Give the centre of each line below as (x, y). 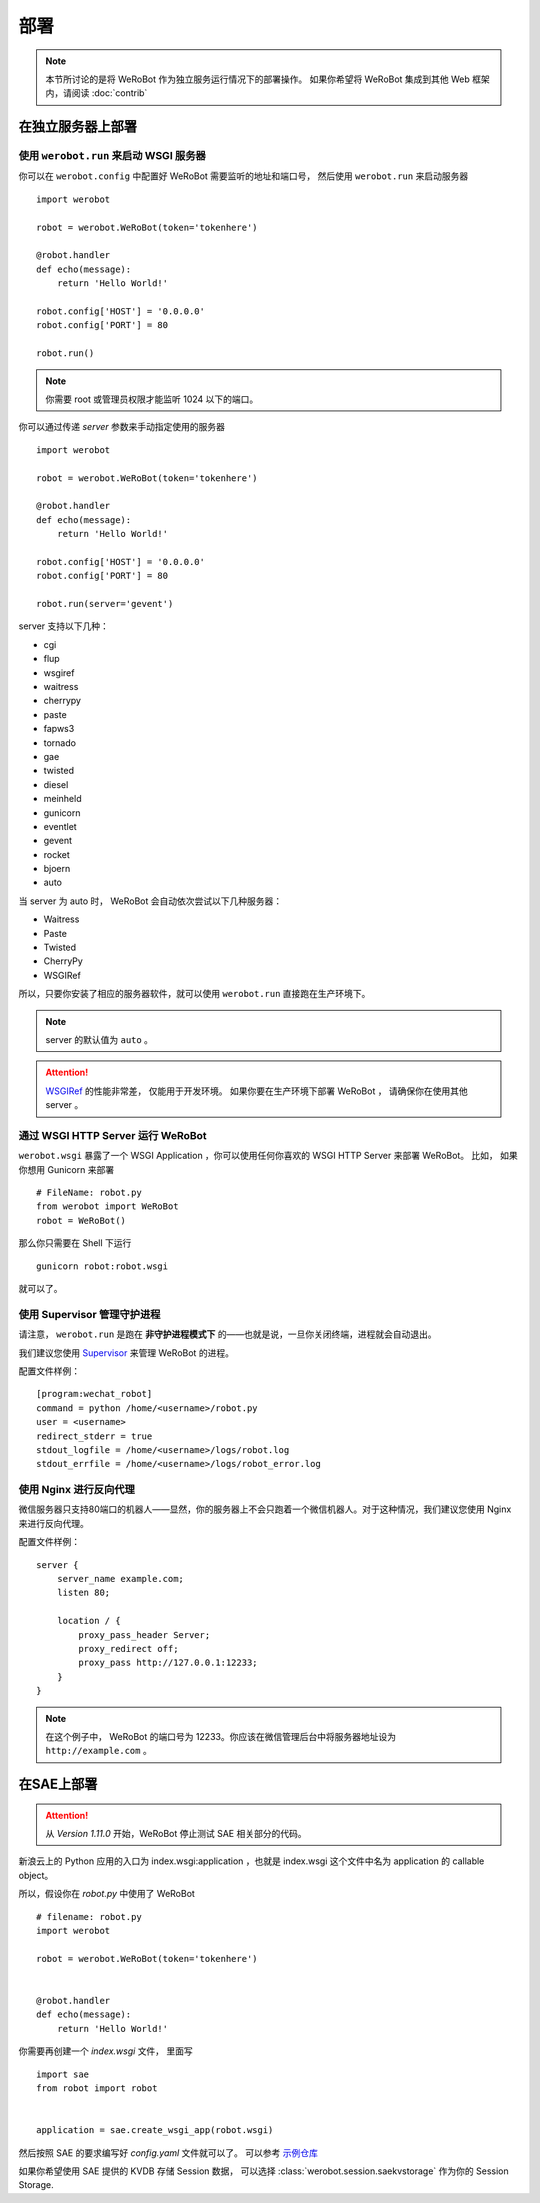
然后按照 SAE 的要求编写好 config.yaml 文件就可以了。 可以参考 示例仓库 (168, 2152)
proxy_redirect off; (128, 1648)
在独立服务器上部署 (77, 126)
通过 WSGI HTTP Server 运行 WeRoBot (112, 1135)
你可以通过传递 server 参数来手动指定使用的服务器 (121, 427)
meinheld (62, 799)
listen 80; (83, 1593)
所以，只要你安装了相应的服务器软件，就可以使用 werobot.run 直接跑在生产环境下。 (194, 994)
